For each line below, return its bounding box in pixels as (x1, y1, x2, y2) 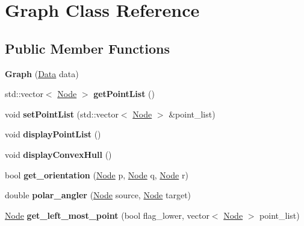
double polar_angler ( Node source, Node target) (5, 189, 191, 201)
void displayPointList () (5, 128, 101, 140)
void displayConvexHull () (5, 148, 112, 160)
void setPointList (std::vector (5, 107, 119, 120)
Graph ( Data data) (5, 67, 79, 80)
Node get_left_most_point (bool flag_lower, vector (5, 209, 209, 221)
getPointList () (93, 87, 155, 100)
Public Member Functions (5, 39, 170, 57)
